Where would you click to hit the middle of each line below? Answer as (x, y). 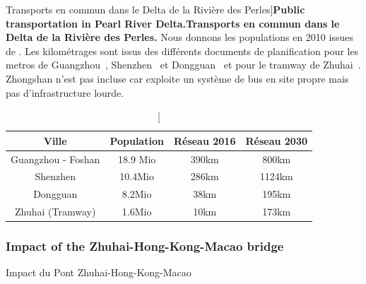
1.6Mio (137, 212)
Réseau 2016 (205, 140)
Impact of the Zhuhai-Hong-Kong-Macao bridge (145, 246)
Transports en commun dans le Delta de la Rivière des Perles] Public (155, 9)
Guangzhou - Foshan (55, 159)
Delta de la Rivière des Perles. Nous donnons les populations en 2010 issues (179, 37)
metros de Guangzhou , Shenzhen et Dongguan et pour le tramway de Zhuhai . (183, 65)
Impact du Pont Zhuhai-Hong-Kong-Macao (99, 272)
